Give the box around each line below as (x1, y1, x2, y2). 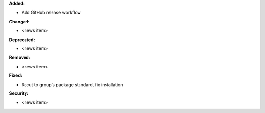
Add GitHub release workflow (21, 10, 81, 16)
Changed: (9, 19, 30, 24)
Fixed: (9, 72, 22, 78)
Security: (9, 90, 29, 96)
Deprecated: (9, 37, 35, 43)
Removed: (9, 54, 30, 61)
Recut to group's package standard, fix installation (21, 81, 123, 88)
